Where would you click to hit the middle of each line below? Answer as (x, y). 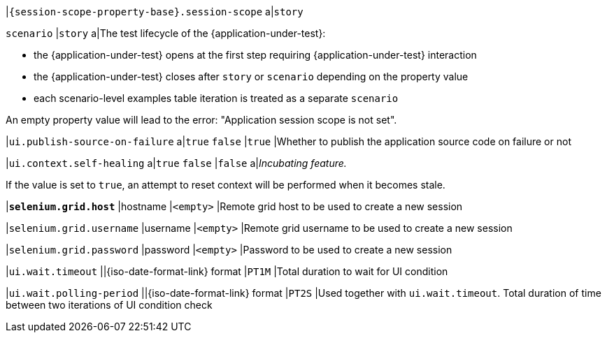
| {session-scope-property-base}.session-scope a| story (155, 12)
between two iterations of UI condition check (109, 305)
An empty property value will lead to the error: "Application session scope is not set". (201, 120)
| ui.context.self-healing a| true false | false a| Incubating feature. (176, 163)
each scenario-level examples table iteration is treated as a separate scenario (216, 98)
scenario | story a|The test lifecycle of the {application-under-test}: (166, 33)
